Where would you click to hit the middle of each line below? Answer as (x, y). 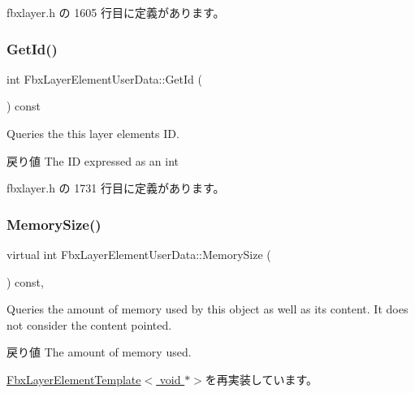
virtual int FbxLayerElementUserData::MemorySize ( (139, 254)
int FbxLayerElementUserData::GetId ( (104, 78)
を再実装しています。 (262, 379)
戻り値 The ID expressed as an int (93, 160)
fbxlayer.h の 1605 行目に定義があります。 (116, 12)
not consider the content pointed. (89, 324)
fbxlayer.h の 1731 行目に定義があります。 (116, 188)
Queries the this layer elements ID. (93, 133)
